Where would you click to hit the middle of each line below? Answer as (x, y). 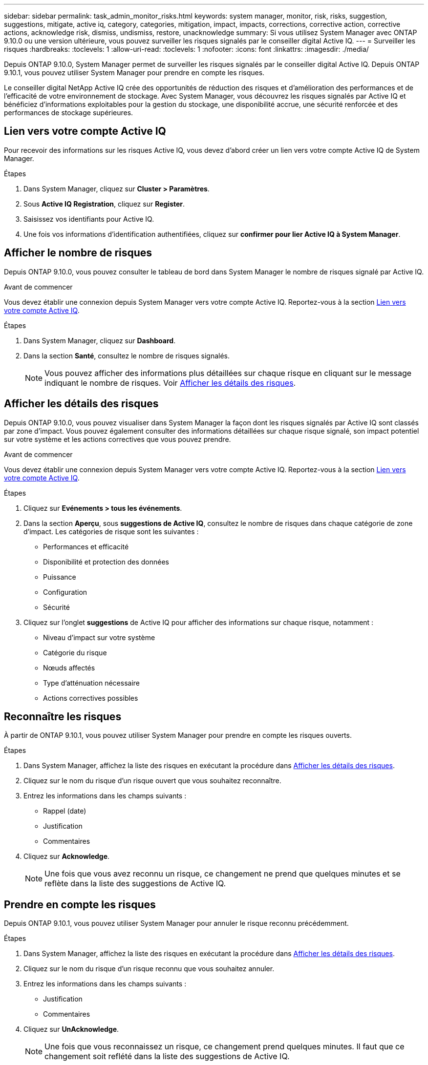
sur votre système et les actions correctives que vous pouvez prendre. (118, 439)
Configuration (65, 592)
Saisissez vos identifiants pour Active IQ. (89, 219)
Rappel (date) (65, 811)
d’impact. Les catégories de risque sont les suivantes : (111, 531)
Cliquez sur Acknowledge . (67, 856)
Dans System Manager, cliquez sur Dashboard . (100, 340)
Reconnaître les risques (63, 716)
